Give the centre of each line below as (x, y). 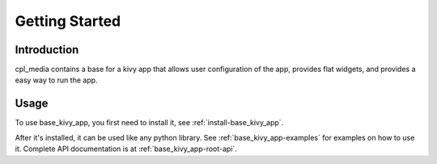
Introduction (47, 50)
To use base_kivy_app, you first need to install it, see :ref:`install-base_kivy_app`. (149, 123)
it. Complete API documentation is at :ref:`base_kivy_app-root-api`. (126, 149)
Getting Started (68, 21)
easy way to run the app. (56, 80)
